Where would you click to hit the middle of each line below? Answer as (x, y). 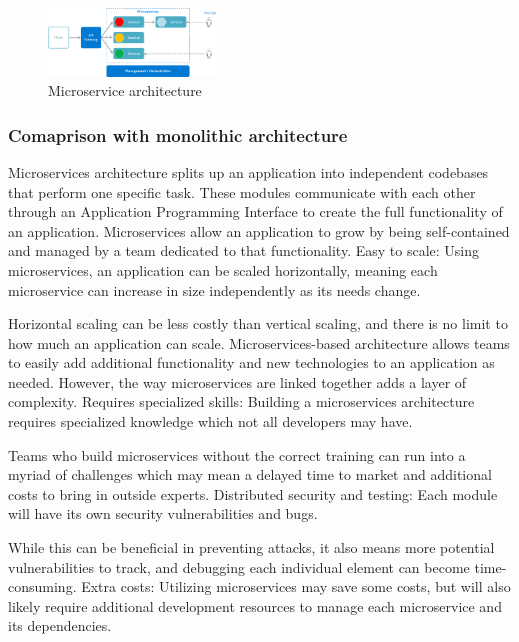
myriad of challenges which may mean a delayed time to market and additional (250, 474)
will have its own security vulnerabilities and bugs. (163, 513)
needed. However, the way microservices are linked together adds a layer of (237, 381)
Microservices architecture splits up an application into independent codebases (248, 171)
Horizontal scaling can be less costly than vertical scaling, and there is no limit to (258, 323)
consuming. (42, 586)
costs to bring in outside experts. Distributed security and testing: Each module (253, 493)
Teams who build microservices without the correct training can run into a (237, 454)
